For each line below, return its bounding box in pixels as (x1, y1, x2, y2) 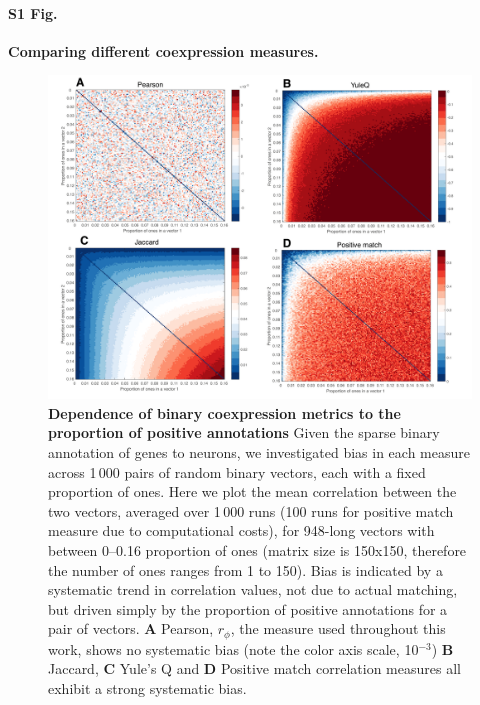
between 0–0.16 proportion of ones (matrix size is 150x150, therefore (48, 539, 467, 560)
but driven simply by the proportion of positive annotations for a (48, 598, 448, 619)
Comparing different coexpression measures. (8, 40, 319, 61)
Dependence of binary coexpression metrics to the (48, 402, 401, 423)
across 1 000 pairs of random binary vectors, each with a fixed (48, 461, 426, 482)
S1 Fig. (8, 2, 58, 23)
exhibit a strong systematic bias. (48, 677, 247, 698)
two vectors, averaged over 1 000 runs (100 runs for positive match (48, 500, 454, 521)
